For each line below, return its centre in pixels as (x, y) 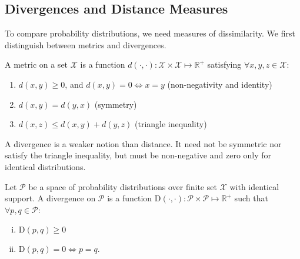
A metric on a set (36, 64)
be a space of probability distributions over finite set (123, 186)
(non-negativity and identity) (220, 84)
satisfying (224, 64)
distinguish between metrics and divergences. (86, 44)
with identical (254, 186)
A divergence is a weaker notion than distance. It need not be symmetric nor (143, 143)
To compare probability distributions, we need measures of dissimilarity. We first (150, 33)
